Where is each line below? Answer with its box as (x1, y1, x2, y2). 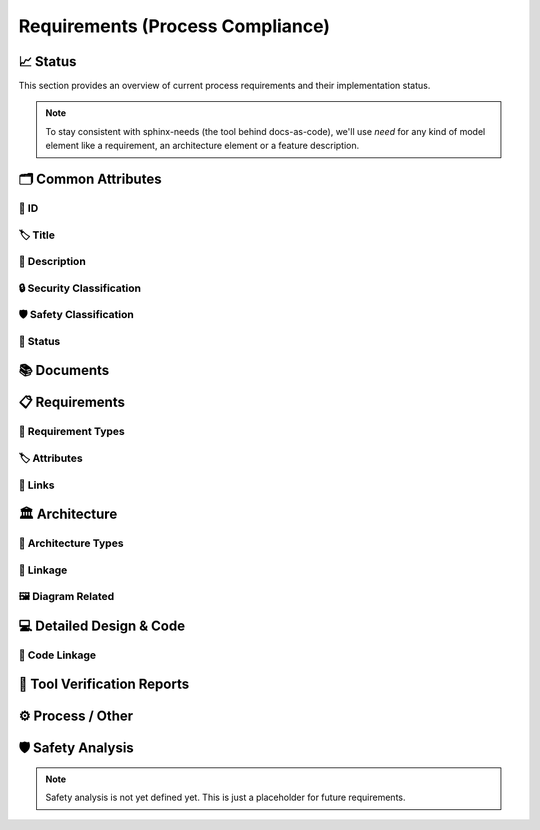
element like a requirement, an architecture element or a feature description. (45, 140, 360, 152)
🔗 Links (18, 478, 55, 492)
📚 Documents (18, 362, 110, 379)
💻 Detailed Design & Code (18, 617, 185, 634)
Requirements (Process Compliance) (18, 15, 330, 37)
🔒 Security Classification (18, 281, 142, 295)
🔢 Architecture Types (18, 536, 124, 550)
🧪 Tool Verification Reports (18, 676, 190, 693)
